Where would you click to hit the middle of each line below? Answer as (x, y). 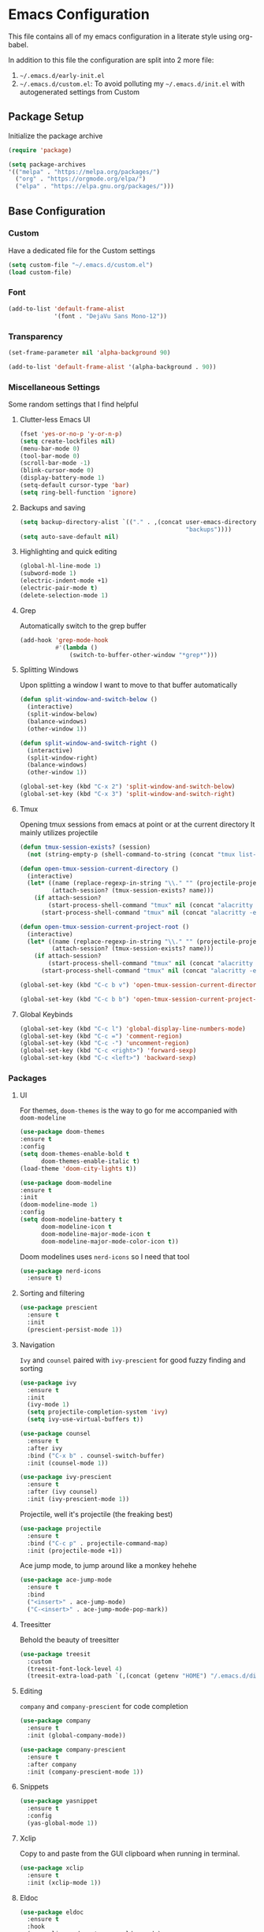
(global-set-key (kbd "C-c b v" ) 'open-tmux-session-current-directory (139, 985)
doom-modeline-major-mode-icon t (96, 1234)
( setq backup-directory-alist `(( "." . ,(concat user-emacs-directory (138, 522)
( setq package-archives (47, 164)
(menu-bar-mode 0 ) (50, 448)
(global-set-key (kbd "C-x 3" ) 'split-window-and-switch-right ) (127, 794)
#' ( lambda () (76, 648)
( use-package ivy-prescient (65, 1477)
